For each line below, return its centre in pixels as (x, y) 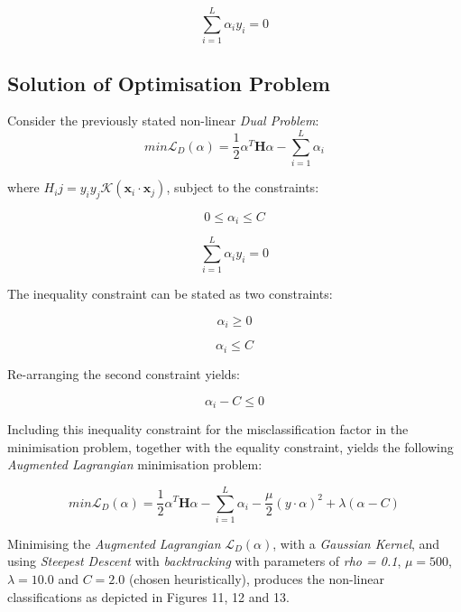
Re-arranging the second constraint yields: (124, 373)
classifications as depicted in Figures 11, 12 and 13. (148, 596)
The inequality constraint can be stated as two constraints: (170, 294)
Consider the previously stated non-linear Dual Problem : (163, 121)
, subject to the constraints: (243, 187)
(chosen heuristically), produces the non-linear (256, 579)
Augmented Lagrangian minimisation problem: (135, 464)
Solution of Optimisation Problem (169, 83)
